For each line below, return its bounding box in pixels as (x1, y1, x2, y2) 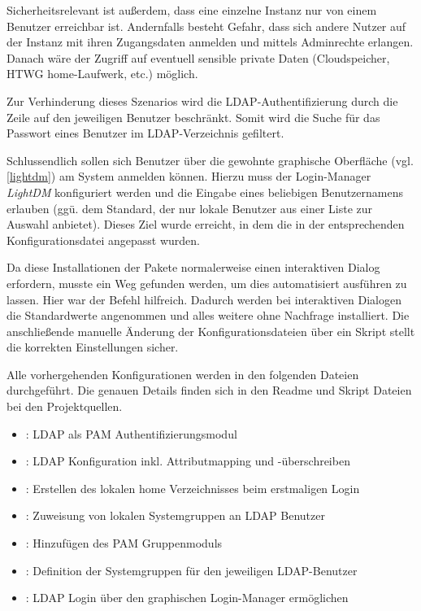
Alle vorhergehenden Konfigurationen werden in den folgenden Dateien (7, 365, 359, 382)
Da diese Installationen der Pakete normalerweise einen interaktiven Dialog (7, 259, 380, 276)
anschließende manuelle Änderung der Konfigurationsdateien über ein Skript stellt (7, 322, 415, 339)
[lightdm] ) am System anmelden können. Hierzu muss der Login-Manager (7, 168, 371, 185)
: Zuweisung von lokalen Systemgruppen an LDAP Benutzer (25, 507, 325, 524)
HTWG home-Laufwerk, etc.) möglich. (7, 65, 198, 82)
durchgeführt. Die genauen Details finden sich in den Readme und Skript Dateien (7, 382, 412, 399)
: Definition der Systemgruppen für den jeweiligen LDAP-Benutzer (25, 561, 358, 578)
